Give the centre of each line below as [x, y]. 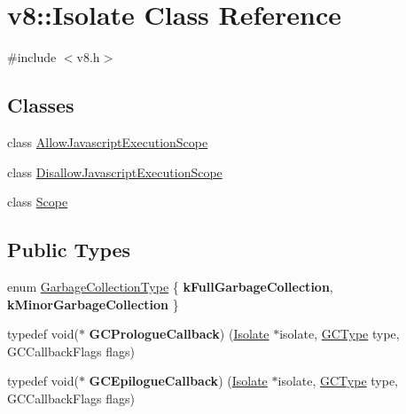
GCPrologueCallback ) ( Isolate [179, 334]
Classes [41, 105]
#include [32, 57]
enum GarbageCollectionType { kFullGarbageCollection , [170, 286]
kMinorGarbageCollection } [93, 304]
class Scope [38, 202]
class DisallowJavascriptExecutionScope [115, 172]
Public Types [69, 250]
